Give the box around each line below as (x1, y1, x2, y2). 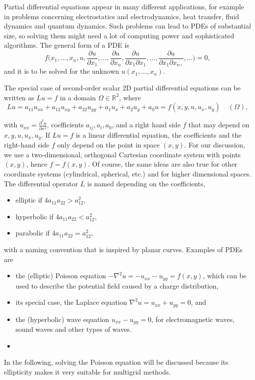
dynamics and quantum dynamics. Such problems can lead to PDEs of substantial (4, 21, 251, 31)
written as (4, 92, 34, 102)
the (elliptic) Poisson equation (15, 270, 106, 281)
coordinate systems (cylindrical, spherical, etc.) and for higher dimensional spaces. (4, 169, 252, 179)
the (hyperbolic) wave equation (15, 314, 110, 324)
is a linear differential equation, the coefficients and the (76, 129, 242, 140)
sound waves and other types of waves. (15, 324, 132, 334)
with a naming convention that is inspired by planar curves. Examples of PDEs (4, 244, 243, 254)
